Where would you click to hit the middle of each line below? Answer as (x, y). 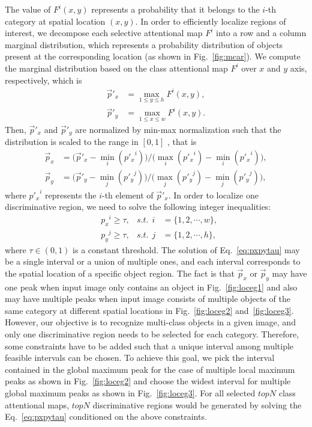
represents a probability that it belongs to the (175, 9)
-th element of (128, 195)
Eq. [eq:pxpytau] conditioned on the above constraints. (106, 416)
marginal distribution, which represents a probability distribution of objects (144, 44)
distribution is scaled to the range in (72, 142)
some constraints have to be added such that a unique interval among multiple (149, 346)
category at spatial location (55, 21)
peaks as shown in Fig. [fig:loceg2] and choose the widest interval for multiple (148, 381)
